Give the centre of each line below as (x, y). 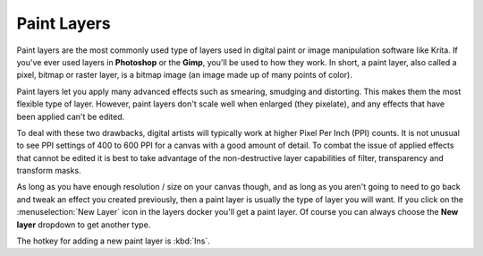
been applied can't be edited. (71, 116)
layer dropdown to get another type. (84, 225)
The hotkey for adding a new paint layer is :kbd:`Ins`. (113, 241)
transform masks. (49, 171)
